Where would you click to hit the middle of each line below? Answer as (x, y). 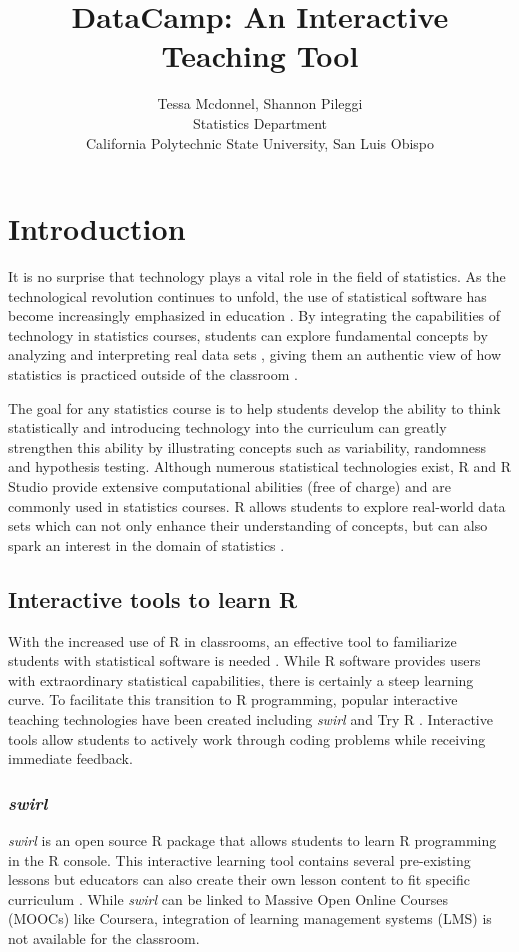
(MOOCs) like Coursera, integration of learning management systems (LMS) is (250, 918)
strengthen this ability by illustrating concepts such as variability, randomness (247, 446)
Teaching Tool (260, 55)
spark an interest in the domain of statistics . (146, 544)
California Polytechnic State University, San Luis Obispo (260, 142)
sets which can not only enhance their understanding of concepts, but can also (248, 525)
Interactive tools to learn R (153, 598)
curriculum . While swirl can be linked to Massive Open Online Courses (228, 898)
